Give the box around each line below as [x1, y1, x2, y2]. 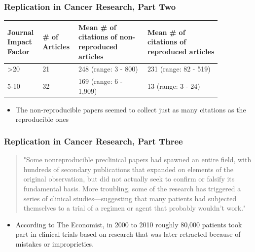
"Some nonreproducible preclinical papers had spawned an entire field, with [23, 154, 252, 165]
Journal [7, 27, 34, 37]
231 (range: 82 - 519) [147, 64, 211, 74]
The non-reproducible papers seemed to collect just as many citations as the [15, 104, 246, 114]
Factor [7, 46, 30, 56]
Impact [7, 36, 32, 47]
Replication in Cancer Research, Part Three [4, 135, 183, 147]
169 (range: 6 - [78, 76, 123, 86]
